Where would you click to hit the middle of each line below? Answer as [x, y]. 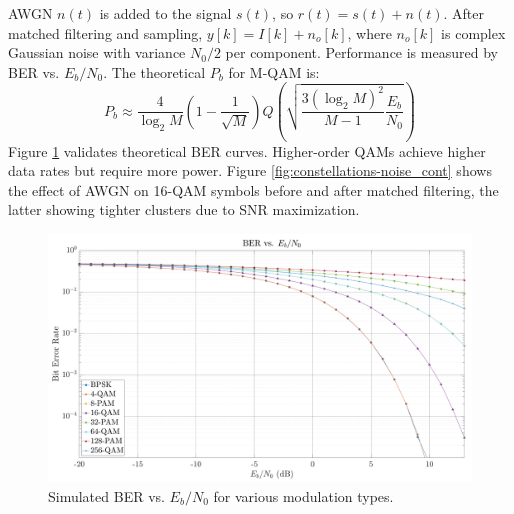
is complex [473, 32]
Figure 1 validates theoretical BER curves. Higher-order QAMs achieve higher [247, 150]
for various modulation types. [303, 496]
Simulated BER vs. [106, 496]
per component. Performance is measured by [361, 52]
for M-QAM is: [274, 71]
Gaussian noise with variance [97, 52]
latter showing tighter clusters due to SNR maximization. [184, 209]
